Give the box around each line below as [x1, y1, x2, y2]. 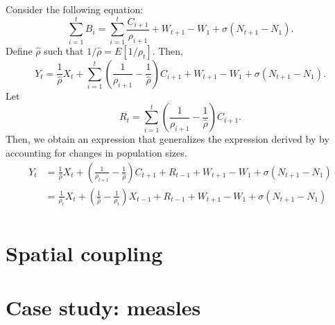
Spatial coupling [6, 238, 163, 267]
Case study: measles [6, 293, 201, 322]
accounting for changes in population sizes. [6, 145, 187, 159]
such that [44, 43, 84, 58]
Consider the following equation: [6, 2, 144, 16]
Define [6, 43, 33, 58]
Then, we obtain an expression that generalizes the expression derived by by [6, 132, 329, 146]
